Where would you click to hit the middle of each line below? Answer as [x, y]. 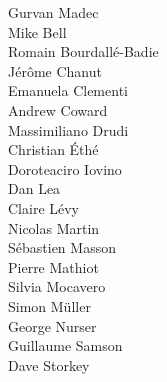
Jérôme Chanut [55, 70]
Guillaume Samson [65, 345]
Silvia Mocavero [57, 286]
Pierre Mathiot [53, 266]
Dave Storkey [49, 364]
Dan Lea [34, 188]
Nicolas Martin [54, 227]
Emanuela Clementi [68, 90]
